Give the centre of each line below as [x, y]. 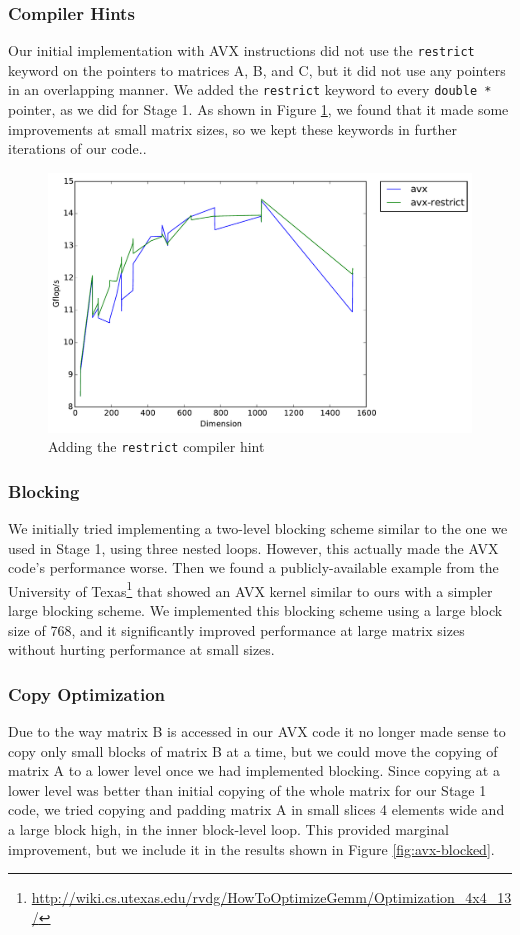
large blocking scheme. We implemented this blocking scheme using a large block [255, 610]
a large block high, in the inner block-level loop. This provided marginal [228, 828]
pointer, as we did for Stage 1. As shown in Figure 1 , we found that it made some [258, 109]
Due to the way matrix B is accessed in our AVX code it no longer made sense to [257, 731]
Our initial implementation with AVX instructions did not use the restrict [241, 50]
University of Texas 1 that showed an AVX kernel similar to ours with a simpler [250, 589]
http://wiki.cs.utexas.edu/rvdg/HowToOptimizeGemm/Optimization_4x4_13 [271, 897]
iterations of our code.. [77, 148]
